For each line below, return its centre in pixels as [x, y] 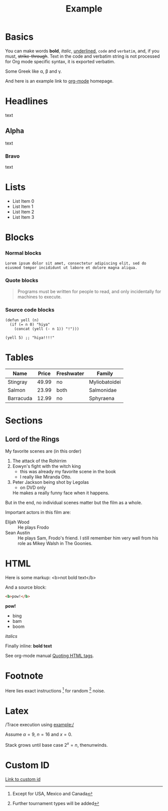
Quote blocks [22, 281]
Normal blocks [23, 253]
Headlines [27, 101]
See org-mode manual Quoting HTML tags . [49, 655]
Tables [19, 358]
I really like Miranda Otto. [45, 477]
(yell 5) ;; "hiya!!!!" [30, 338]
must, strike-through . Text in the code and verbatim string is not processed [82, 56]
